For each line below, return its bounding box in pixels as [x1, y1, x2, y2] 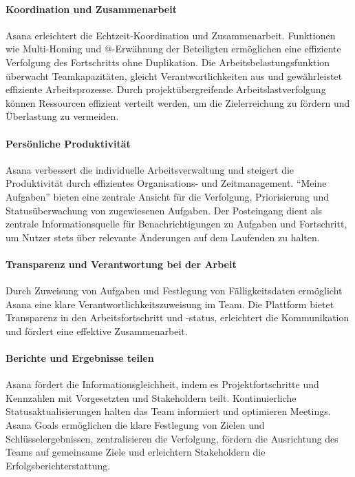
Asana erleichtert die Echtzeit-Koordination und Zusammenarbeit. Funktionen [6, 28, 336, 42]
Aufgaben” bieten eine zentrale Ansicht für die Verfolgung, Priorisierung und [6, 189, 330, 203]
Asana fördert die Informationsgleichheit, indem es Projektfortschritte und [6, 377, 319, 392]
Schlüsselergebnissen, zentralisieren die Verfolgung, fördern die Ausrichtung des [6, 431, 338, 445]
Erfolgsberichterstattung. [6, 458, 111, 472]
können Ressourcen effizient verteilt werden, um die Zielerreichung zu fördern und [6, 95, 350, 110]
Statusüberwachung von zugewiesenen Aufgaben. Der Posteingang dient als [6, 203, 323, 217]
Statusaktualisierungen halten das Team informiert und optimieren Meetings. [6, 404, 331, 418]
